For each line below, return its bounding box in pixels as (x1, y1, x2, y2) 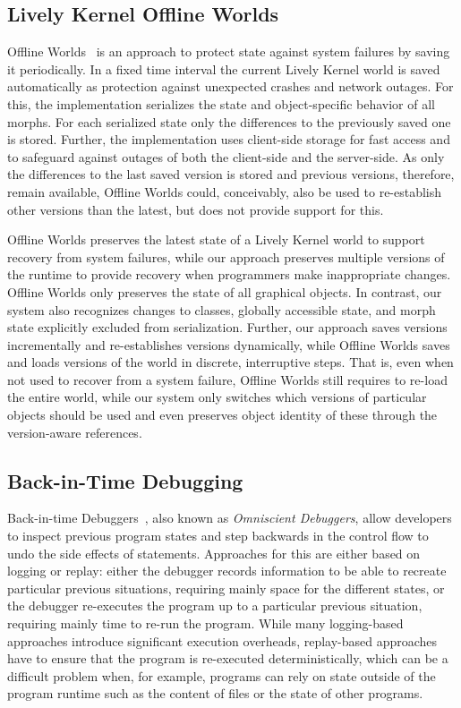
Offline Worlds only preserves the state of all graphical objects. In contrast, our (7, 282, 442, 301)
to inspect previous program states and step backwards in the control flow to (7, 526, 429, 545)
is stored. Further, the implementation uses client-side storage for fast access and (7, 130, 450, 149)
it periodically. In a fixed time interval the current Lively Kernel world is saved (7, 59, 440, 78)
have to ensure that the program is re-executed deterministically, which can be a (7, 649, 448, 668)
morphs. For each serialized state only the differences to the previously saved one (7, 112, 451, 131)
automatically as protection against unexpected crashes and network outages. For (7, 77, 454, 96)
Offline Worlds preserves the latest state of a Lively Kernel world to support (7, 230, 425, 249)
